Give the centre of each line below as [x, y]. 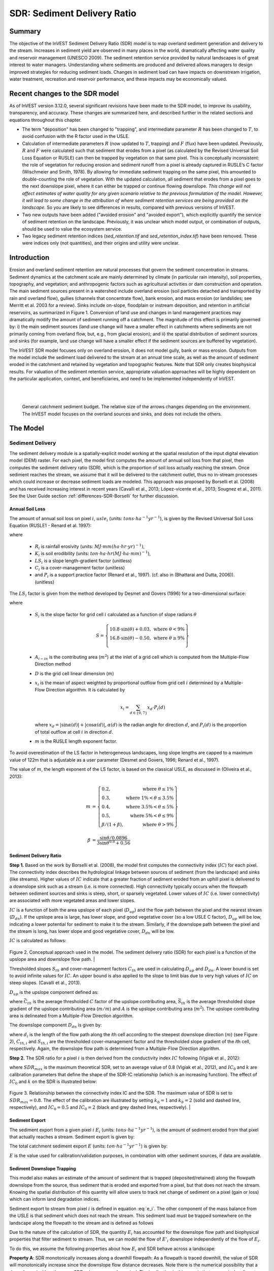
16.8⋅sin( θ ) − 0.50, [130, 638]
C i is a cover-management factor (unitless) [80, 568]
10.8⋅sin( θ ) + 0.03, [130, 629]
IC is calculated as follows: [38, 941]
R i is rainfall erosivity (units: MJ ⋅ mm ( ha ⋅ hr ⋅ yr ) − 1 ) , [90, 547]
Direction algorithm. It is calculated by [85, 690]
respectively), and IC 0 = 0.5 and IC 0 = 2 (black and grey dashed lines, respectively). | [100, 1108]
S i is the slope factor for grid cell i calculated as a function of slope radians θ [116, 615]
